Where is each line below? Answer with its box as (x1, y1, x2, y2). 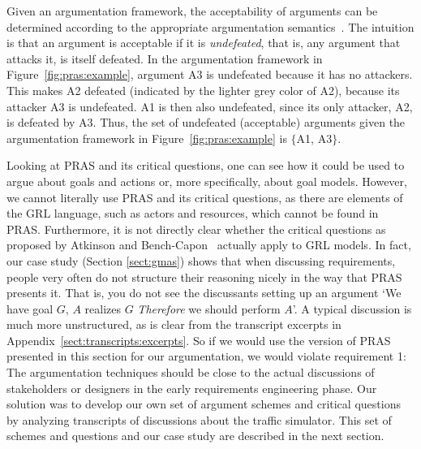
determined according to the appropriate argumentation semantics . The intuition (6, 18, 415, 35)
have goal (6, 300, 54, 317)
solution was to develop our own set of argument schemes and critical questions (6, 395, 401, 412)
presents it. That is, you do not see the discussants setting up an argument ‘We (6, 284, 402, 301)
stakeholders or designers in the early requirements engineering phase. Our (6, 379, 377, 396)
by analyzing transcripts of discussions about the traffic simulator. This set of (6, 411, 392, 428)
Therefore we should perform (137, 300, 281, 317)
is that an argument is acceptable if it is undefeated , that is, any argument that (6, 34, 401, 51)
